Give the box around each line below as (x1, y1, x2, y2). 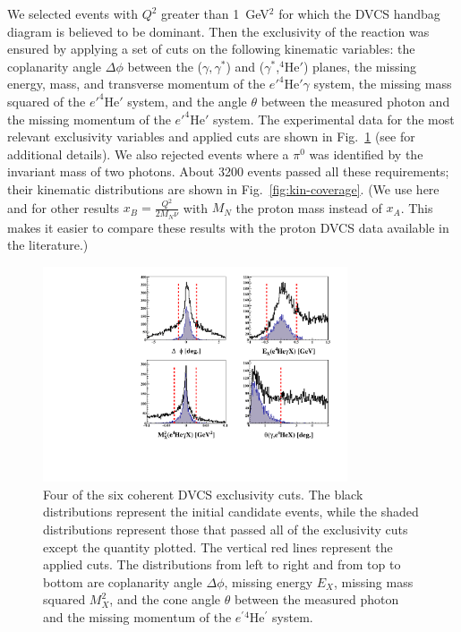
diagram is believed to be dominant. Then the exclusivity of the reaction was (7, 21, 430, 40)
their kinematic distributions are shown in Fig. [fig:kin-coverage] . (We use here (7, 179, 440, 198)
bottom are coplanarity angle (43, 572, 202, 591)
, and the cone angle (109, 590, 221, 609)
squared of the (7, 91, 86, 110)
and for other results (7, 198, 120, 217)
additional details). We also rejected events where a (7, 144, 289, 163)
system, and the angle (127, 91, 247, 110)
